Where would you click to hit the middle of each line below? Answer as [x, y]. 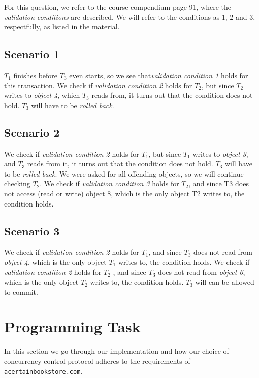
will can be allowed [225, 282]
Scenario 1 [32, 54]
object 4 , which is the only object [55, 262]
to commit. [21, 291]
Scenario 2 [32, 132]
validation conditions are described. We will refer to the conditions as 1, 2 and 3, [130, 16]
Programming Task [72, 327]
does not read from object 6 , [201, 272]
